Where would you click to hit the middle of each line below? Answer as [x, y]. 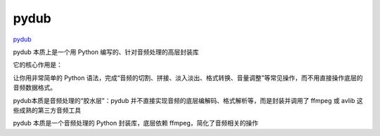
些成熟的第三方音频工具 [47, 110]
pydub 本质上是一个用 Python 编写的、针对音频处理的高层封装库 [106, 52]
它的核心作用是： [38, 65]
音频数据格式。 [34, 88]
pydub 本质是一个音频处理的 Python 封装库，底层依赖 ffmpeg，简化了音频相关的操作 [136, 123]
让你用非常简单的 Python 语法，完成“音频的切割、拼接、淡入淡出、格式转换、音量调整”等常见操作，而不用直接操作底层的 [188, 78]
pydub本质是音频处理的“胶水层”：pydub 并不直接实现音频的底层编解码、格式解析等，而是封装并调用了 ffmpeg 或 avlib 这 [188, 100]
